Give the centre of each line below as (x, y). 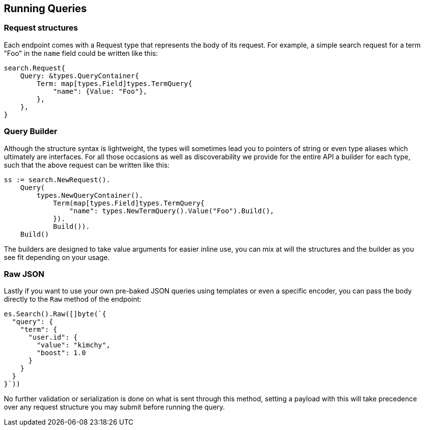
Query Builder (31, 131)
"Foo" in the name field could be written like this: (81, 53)
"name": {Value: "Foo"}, (100, 91)
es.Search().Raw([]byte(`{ (55, 314)
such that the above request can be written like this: (87, 165)
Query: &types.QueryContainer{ (80, 76)
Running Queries (45, 9)
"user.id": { (53, 337)
